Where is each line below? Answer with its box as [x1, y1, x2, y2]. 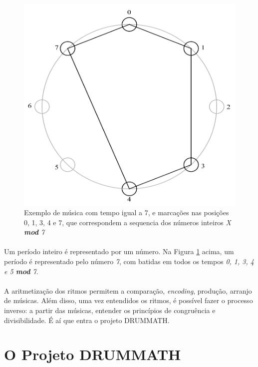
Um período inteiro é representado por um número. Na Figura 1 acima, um [4, 246, 234, 257]
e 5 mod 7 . [4, 266, 38, 276]
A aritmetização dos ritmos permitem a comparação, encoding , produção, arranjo [4, 285, 252, 296]
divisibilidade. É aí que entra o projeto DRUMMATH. [4, 315, 170, 325]
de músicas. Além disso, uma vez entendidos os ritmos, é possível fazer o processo [4, 295, 253, 306]
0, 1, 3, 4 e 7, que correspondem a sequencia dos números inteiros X [24, 217, 231, 227]
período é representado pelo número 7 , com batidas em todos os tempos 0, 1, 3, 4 [4, 256, 254, 267]
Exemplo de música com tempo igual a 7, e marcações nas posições [24, 207, 229, 218]
